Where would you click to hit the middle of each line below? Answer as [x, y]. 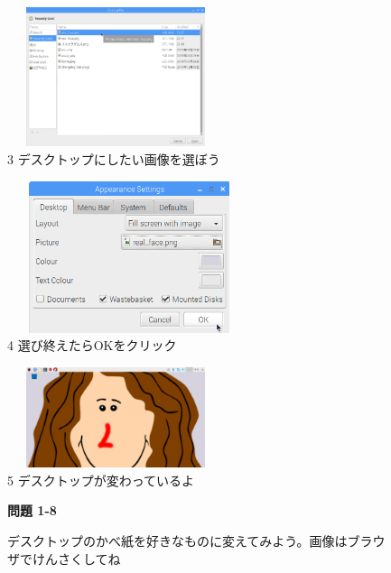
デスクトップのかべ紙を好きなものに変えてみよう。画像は [177, 541]
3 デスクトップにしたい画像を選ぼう [114, 158]
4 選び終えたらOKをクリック [92, 345]
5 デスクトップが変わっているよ [101, 480]
